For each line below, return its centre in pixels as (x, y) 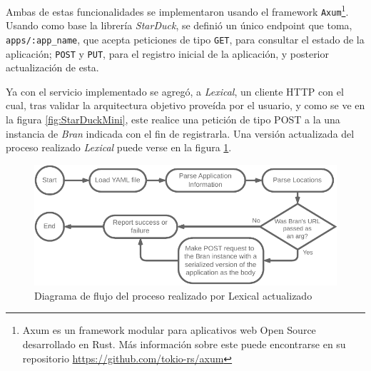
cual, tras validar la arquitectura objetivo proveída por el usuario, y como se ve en (185, 105)
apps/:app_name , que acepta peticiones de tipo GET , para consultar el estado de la (185, 39)
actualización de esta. (52, 67)
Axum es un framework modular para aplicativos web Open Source (169, 330)
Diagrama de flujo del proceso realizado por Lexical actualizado (173, 295)
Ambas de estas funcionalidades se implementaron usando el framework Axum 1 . (177, 10)
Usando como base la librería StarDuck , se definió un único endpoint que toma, (179, 25)
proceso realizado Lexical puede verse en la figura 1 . (119, 147)
